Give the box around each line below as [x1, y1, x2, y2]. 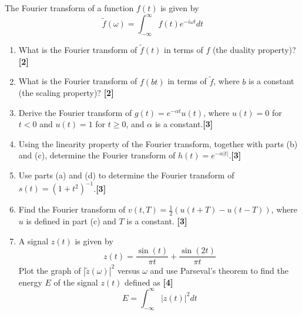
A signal [18, 234, 49, 247]
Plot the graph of [18, 264, 81, 276]
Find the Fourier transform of [18, 203, 126, 215]
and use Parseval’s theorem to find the [150, 264, 288, 276]
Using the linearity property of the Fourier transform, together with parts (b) [18, 137, 298, 150]
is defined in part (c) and [26, 215, 116, 227]
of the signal [53, 276, 98, 288]
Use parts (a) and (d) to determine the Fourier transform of [18, 169, 234, 181]
